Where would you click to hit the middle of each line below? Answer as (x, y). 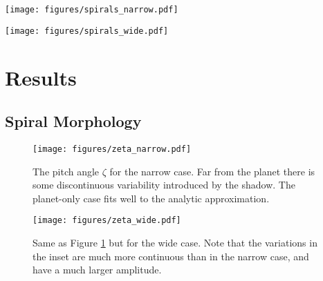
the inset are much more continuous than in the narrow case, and (171, 256)
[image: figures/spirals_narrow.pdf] (92, 10)
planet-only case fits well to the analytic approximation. (151, 198)
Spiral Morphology (73, 121)
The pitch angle (66, 171)
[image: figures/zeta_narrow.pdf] (112, 149)
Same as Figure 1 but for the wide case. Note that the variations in (175, 242)
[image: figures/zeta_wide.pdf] (107, 221)
